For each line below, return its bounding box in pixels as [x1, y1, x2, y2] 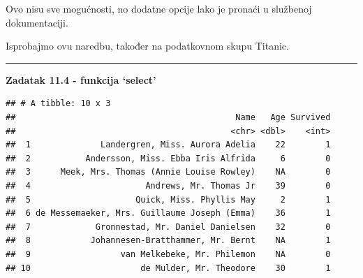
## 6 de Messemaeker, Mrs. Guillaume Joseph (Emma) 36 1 [6, 208, 331, 219]
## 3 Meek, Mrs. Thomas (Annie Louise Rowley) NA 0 [6, 167, 331, 177]
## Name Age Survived [6, 112, 331, 122]
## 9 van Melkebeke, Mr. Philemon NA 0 [6, 249, 331, 259]
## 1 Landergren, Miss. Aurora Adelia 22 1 [6, 140, 331, 150]
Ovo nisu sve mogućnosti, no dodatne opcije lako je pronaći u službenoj [6, 1, 312, 15]
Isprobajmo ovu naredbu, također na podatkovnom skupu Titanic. [6, 38, 289, 53]
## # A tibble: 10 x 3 [6, 98, 111, 109]
